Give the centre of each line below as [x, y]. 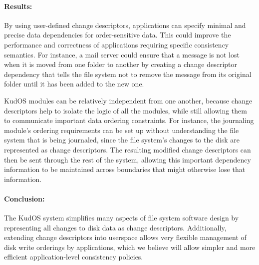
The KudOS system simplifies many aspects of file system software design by [122, 218]
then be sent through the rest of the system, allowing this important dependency [128, 159]
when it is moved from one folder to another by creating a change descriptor [121, 64]
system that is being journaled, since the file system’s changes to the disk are [122, 140]
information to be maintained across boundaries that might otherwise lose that [125, 169]
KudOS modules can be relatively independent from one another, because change [128, 100]
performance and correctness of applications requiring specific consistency [117, 44]
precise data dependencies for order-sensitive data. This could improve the [118, 35]
